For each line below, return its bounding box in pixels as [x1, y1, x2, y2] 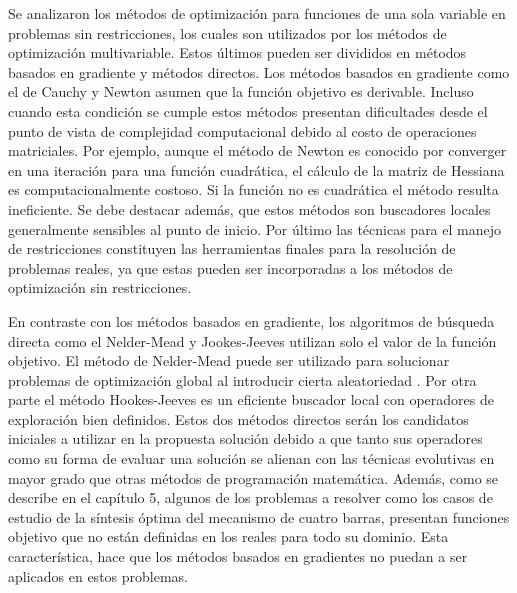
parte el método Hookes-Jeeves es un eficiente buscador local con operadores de [8, 389, 494, 410]
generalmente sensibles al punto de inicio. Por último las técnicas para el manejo [8, 218, 501, 239]
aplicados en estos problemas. [8, 565, 188, 586]
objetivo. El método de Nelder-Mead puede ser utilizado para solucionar [8, 350, 450, 371]
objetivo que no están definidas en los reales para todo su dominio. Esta [8, 526, 449, 547]
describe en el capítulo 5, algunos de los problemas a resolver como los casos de [8, 487, 493, 508]
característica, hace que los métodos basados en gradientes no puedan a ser [8, 546, 468, 567]
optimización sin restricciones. [8, 277, 192, 298]
